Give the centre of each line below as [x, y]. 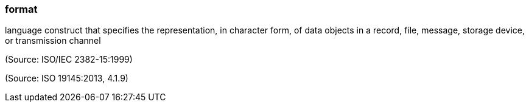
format [21, 9]
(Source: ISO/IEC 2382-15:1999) [69, 60]
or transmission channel [53, 41]
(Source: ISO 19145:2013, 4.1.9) [67, 78]
